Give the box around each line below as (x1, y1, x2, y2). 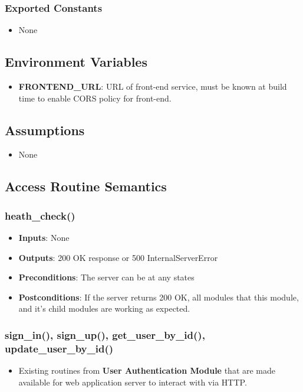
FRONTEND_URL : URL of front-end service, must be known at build (18, 80, 287, 93)
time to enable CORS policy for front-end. (18, 92, 172, 104)
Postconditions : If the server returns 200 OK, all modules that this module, (18, 290, 299, 303)
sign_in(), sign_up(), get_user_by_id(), (5, 327, 205, 342)
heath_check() (5, 208, 75, 223)
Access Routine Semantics (5, 177, 167, 195)
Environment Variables (5, 53, 147, 71)
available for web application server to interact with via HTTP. (18, 375, 247, 388)
